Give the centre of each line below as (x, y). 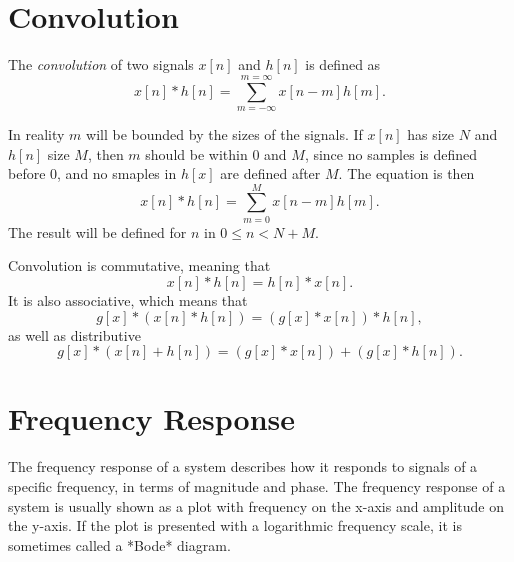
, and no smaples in (117, 173)
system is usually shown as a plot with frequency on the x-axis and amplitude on (256, 505)
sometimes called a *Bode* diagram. (119, 544)
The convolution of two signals (101, 64)
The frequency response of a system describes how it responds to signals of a (243, 466)
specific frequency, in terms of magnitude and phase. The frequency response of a (257, 485)
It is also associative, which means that (128, 300)
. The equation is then (406, 173)
